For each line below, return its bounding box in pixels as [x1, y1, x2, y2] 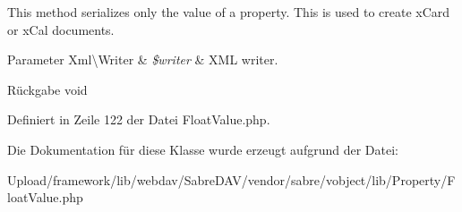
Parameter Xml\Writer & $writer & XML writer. [7, 50, 278, 69]
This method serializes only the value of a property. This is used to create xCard [7, 3, 450, 21]
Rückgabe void [7, 80, 88, 98]
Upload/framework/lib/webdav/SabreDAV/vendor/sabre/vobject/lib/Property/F [7, 170, 456, 189]
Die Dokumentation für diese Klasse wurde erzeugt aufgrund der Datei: [7, 140, 398, 158]
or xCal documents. [7, 20, 115, 38]
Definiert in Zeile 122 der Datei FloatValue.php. [7, 110, 270, 129]
